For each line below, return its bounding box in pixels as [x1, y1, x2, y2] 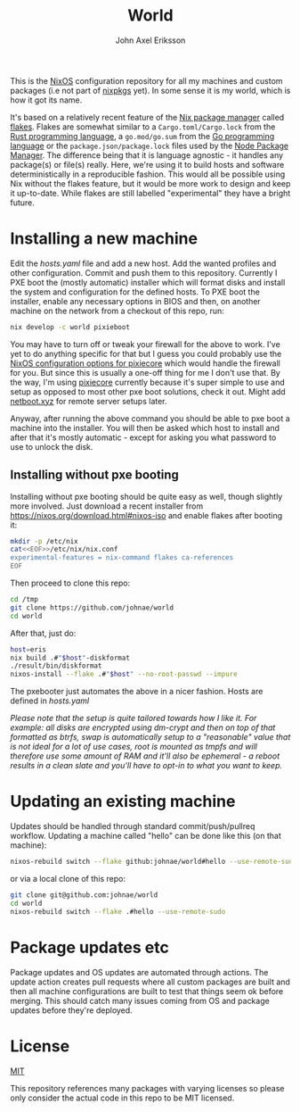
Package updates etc [10, 937, 170, 958]
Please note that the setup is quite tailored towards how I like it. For [10, 713, 257, 724]
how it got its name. [10, 95, 83, 105]
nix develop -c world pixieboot [10, 322, 130, 331]
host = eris [10, 644, 47, 654]
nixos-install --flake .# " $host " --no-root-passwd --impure [10, 670, 239, 679]
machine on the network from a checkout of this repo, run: [10, 305, 225, 316]
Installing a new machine [10, 228, 199, 249]
